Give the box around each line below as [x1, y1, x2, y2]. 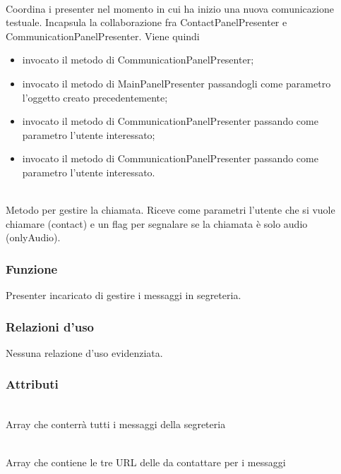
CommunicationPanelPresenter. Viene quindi [6, 28, 200, 43]
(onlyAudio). [6, 230, 61, 245]
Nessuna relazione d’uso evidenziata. [6, 345, 163, 360]
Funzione [6, 260, 58, 277]
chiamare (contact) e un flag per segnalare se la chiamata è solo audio [6, 216, 308, 231]
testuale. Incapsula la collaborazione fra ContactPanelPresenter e [6, 15, 287, 30]
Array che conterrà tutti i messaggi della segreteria [6, 417, 226, 432]
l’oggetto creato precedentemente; [22, 90, 168, 104]
